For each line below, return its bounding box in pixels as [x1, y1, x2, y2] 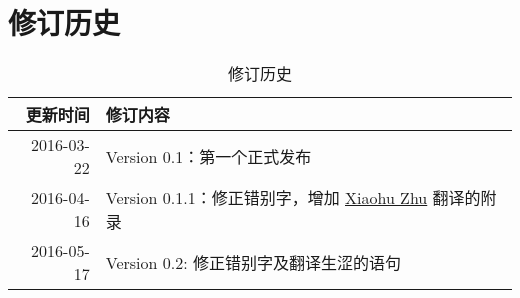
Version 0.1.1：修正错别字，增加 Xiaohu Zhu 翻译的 [105, 186, 481, 210]
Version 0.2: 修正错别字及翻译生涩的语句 [105, 251, 401, 275]
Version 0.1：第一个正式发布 [105, 145, 312, 169]
